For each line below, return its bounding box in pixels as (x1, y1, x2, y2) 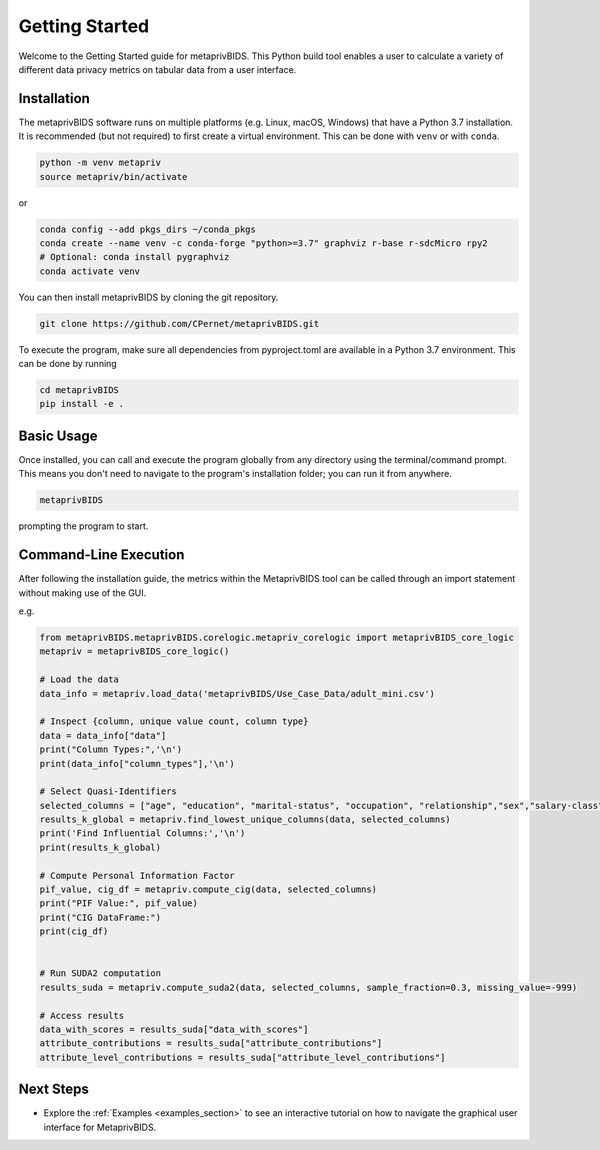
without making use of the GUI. (18, 586, 147, 599)
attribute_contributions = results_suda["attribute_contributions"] (39, 1038, 383, 1049)
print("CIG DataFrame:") (39, 911, 162, 923)
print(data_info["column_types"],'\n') (39, 758, 235, 769)
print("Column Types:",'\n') (39, 744, 183, 755)
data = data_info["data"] (39, 730, 167, 741)
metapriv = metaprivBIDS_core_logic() (39, 646, 230, 657)
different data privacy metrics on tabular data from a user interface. (18, 63, 297, 75)
